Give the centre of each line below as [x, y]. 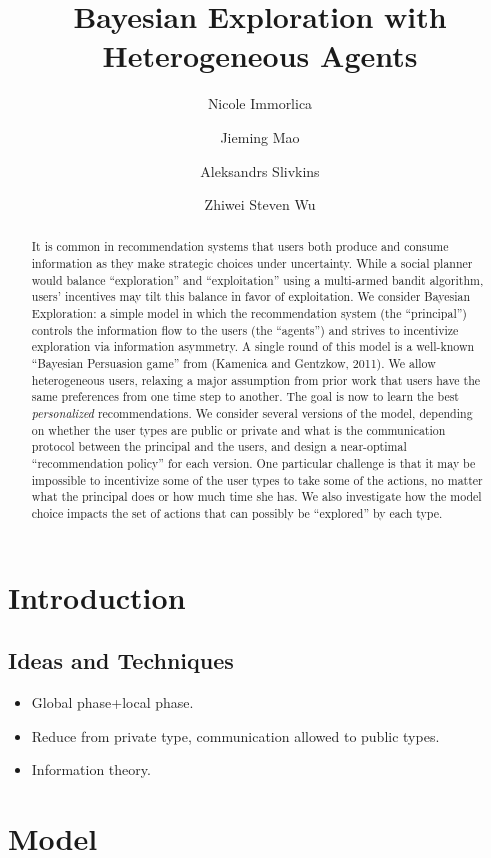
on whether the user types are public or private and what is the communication [238, 429]
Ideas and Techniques [121, 660]
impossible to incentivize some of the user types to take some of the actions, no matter [257, 479]
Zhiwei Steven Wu [260, 204]
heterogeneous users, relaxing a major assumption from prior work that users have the [256, 379]
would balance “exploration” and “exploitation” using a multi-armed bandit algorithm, [257, 279]
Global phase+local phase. [112, 702]
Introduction [97, 596]
